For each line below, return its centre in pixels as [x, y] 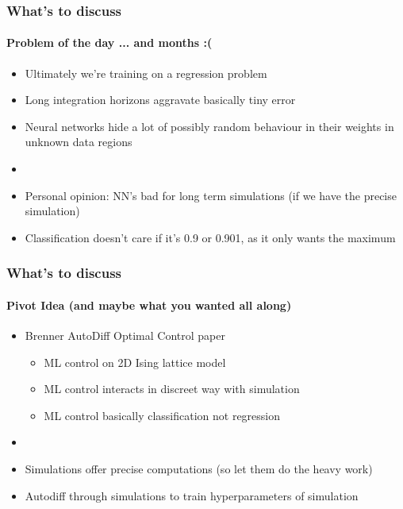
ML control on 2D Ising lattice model [135, 362]
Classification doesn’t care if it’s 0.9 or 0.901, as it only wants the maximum [210, 237]
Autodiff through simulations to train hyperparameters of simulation [192, 495]
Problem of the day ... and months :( [109, 42]
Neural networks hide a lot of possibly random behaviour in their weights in [209, 126]
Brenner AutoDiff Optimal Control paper [125, 335]
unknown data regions [79, 142]
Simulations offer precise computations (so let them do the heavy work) [199, 469]
